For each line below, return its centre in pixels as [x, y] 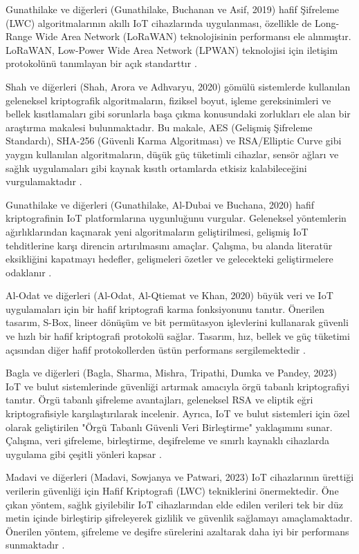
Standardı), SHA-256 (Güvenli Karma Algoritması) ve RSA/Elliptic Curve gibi [174, 141]
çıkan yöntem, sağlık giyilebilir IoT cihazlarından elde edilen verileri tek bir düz [174, 504]
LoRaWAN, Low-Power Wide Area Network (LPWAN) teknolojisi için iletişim [172, 49]
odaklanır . [29, 272]
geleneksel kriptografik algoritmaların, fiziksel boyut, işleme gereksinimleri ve [168, 100]
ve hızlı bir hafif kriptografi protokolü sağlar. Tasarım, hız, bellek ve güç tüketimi [178, 336]
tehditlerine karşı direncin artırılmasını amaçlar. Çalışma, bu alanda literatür [169, 245]
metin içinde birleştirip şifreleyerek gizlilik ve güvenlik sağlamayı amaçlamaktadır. [179, 518]
